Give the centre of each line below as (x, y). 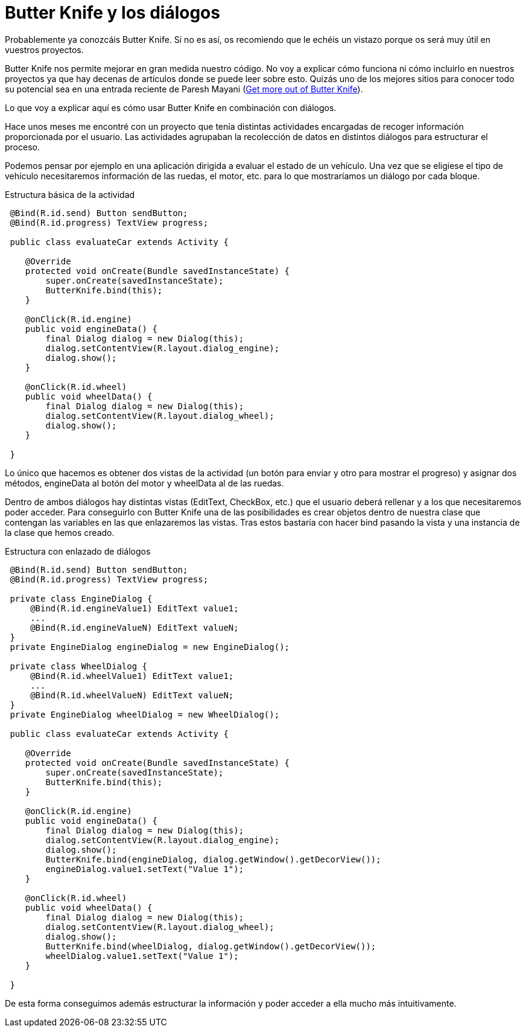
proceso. (22, 147)
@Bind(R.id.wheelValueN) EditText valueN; (132, 695)
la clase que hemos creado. (60, 532)
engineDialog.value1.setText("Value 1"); (145, 869)
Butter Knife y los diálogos (112, 13)
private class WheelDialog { (79, 666)
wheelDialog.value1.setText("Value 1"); (142, 956)
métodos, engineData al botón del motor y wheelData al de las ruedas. (144, 483)
